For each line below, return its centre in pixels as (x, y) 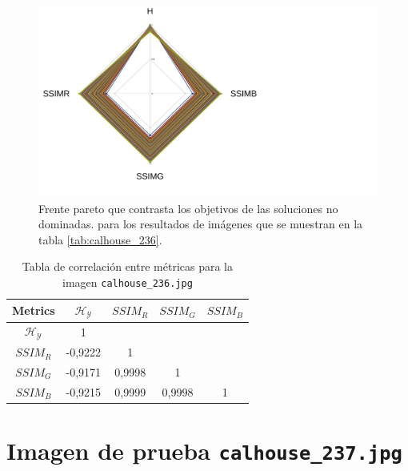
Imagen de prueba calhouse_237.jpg (204, 451)
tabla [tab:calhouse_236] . (100, 239)
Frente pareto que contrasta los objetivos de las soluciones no (188, 208)
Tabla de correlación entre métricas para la (128, 266)
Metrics (34, 310)
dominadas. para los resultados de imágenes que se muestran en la (201, 224)
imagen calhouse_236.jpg (128, 282)
